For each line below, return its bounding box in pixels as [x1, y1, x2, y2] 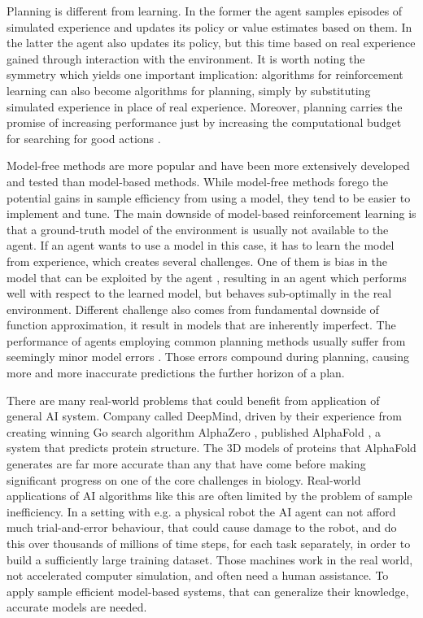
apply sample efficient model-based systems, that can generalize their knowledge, [7, 582, 409, 599]
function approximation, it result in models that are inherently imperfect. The [7, 316, 396, 333]
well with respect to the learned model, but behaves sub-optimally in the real [7, 285, 392, 302]
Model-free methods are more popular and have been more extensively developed [7, 157, 410, 174]
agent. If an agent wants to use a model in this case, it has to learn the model [7, 237, 395, 254]
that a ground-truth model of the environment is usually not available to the [7, 220, 389, 237]
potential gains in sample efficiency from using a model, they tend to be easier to [7, 189, 411, 206]
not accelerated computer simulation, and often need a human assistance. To [7, 567, 389, 584]
